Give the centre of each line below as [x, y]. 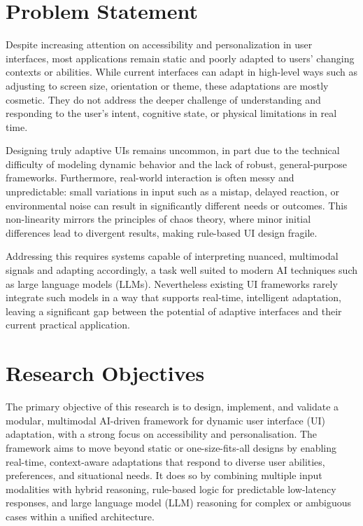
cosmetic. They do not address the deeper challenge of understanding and [163, 99]
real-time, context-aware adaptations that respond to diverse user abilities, [165, 461]
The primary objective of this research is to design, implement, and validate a [172, 407]
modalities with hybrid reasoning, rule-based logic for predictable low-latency [171, 489]
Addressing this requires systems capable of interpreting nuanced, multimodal [172, 256]
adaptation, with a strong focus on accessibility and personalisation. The [162, 434]
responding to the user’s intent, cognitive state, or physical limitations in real [171, 113]
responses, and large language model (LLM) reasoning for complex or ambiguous [179, 503]
